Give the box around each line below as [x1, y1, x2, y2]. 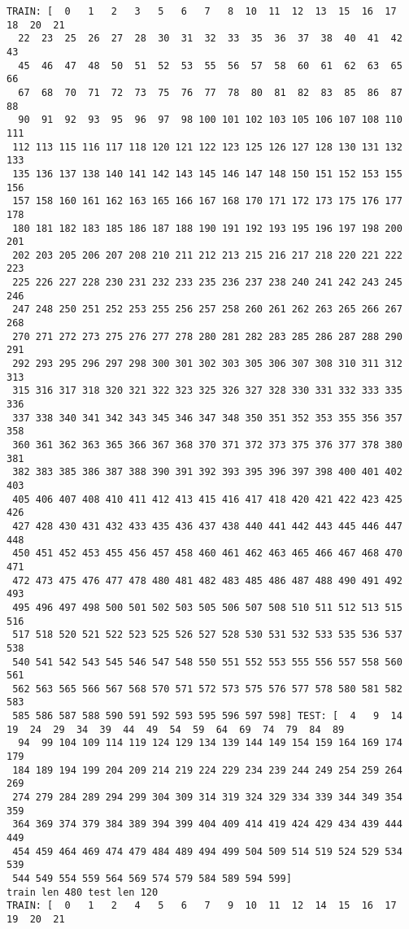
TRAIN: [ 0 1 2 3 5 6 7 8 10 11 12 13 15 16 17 [7, 6, 397, 17]
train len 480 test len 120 [7, 886, 159, 898]
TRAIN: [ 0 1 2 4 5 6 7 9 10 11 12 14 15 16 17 [7, 900, 397, 912]
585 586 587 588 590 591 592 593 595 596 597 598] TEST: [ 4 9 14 [12, 710, 402, 722]
